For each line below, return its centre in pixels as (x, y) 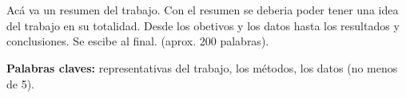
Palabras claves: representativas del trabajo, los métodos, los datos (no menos (202, 67)
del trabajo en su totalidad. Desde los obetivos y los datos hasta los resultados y (203, 25)
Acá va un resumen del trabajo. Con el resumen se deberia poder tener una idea (203, 10)
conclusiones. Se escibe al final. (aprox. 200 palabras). (138, 41)
